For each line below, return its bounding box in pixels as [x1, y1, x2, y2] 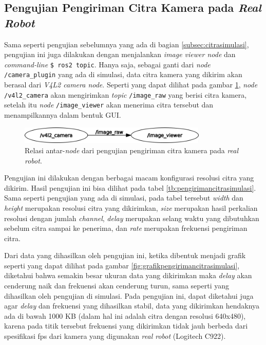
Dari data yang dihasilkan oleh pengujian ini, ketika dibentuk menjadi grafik [4, 250, 246, 261]
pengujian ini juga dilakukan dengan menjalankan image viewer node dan [4, 49, 236, 60]
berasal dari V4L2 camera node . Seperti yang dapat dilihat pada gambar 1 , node [4, 79, 258, 90]
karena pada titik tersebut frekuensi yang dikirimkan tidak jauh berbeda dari [4, 320, 248, 331]
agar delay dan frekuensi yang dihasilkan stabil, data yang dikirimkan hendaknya [4, 300, 260, 311]
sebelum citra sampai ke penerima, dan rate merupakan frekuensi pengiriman [4, 223, 248, 233]
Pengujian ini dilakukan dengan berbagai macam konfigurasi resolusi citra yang [4, 172, 254, 183]
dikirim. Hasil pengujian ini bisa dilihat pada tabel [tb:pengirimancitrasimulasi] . [4, 182, 256, 193]
